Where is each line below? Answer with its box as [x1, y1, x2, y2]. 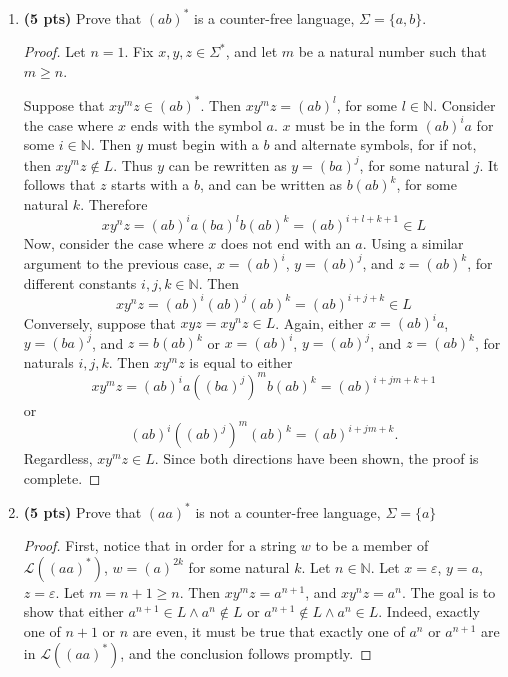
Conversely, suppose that [23, 312, 176, 333]
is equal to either [189, 351, 293, 372]
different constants [23, 272, 137, 293]
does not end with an [221, 232, 351, 253]
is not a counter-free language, [195, 501, 381, 522]
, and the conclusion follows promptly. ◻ [120, 642, 372, 663]
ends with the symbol [130, 114, 262, 135]
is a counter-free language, [194, 7, 355, 28]
